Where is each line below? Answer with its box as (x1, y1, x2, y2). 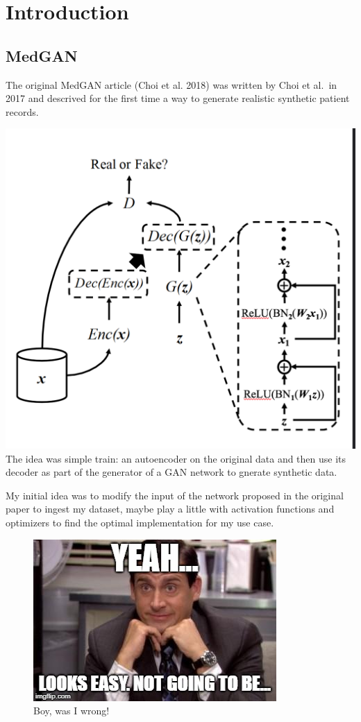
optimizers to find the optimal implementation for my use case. (6, 515, 274, 529)
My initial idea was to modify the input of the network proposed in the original (6, 488, 344, 502)
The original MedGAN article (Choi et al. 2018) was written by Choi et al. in (6, 77, 337, 92)
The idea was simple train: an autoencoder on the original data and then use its (6, 451, 346, 465)
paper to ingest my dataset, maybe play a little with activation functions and (6, 501, 335, 516)
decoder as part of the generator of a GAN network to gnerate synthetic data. (6, 465, 337, 479)
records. (6, 104, 39, 119)
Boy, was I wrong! (33, 703, 110, 718)
